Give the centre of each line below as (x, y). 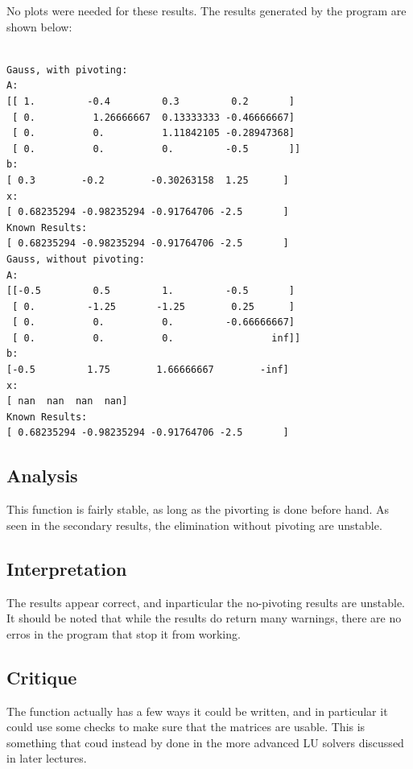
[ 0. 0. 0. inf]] (157, 338)
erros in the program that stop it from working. (124, 633)
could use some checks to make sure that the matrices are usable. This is (186, 727)
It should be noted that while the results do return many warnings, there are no (204, 618)
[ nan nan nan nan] (67, 401)
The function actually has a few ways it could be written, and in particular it (197, 711)
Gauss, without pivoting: (76, 259)
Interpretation (67, 568)
